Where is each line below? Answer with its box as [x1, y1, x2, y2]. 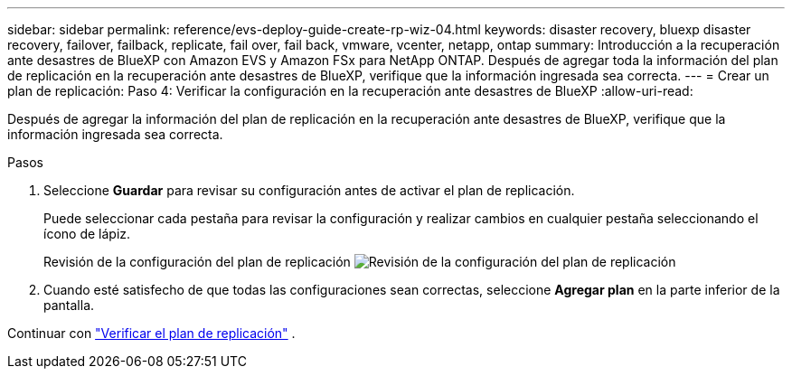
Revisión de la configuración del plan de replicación [43, 254, 351, 269]
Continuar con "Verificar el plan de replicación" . [7, 325, 296, 341]
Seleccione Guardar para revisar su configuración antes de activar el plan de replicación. [43, 183, 575, 198]
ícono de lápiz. [43, 226, 131, 241]
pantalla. [43, 297, 95, 313]
